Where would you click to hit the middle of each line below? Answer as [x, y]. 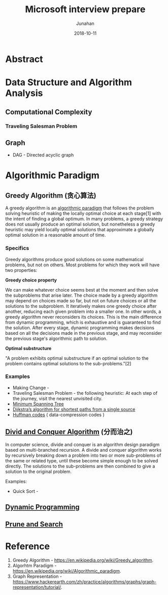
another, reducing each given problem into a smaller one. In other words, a [83, 311]
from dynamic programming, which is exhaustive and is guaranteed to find [83, 322]
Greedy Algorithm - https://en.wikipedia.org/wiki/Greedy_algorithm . [83, 560]
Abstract [24, 59]
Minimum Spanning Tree [38, 404]
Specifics [17, 248]
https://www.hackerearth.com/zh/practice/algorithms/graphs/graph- [85, 582]
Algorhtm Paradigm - [35, 566]
